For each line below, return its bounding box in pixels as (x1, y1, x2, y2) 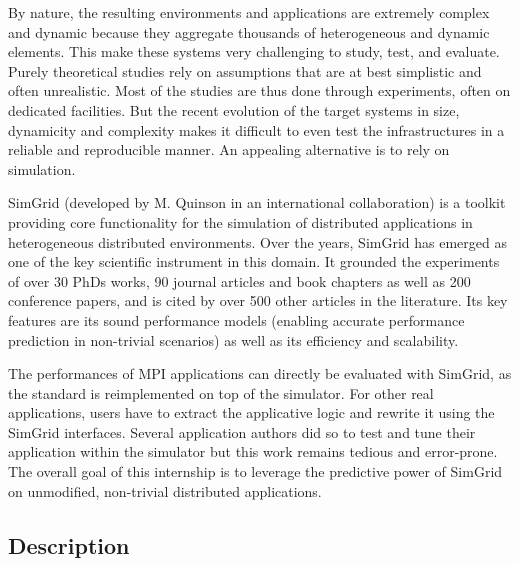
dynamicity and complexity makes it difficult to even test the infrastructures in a (8, 119, 505, 140)
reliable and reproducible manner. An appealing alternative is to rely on (8, 139, 450, 160)
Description (8, 529, 130, 560)
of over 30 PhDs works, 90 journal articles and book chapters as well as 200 (8, 270, 471, 291)
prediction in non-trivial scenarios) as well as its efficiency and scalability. (8, 329, 459, 350)
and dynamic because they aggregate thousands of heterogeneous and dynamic (8, 21, 490, 42)
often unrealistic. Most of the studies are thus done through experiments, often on (8, 80, 511, 101)
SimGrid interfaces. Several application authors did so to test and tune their (8, 421, 476, 442)
